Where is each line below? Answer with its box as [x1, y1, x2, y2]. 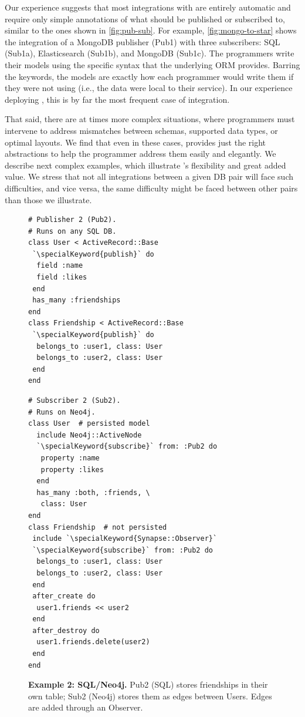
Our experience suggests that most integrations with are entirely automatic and [5, 1, 291, 13]
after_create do [32, 592, 96, 601]
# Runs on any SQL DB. [28, 227, 117, 235]
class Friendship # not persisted [28, 523, 167, 531]
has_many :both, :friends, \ [36, 488, 150, 497]
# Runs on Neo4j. [28, 408, 96, 416]
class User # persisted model [28, 419, 150, 428]
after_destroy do [32, 626, 100, 635]
